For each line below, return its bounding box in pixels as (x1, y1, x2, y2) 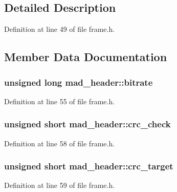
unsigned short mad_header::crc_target (4, 160, 173, 172)
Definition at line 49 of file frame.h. (4, 24, 115, 34)
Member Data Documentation (4, 49, 167, 65)
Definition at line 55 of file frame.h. (4, 95, 115, 106)
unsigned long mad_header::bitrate (4, 75, 153, 88)
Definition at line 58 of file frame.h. (4, 138, 115, 148)
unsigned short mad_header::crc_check (4, 118, 171, 130)
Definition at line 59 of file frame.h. (4, 180, 115, 190)
